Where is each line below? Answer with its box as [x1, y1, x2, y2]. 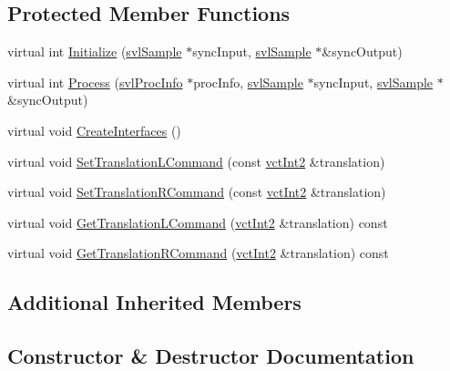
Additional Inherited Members [7, 288, 302, 316]
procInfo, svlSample [193, 72, 303, 91]
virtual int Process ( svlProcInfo [7, 72, 183, 91]
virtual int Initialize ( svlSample [7, 42, 182, 61]
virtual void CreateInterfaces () [7, 120, 181, 139]
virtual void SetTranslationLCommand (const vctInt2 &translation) [7, 151, 385, 170]
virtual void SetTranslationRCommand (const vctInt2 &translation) [7, 182, 386, 201]
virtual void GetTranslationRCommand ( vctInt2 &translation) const [7, 243, 389, 263]
